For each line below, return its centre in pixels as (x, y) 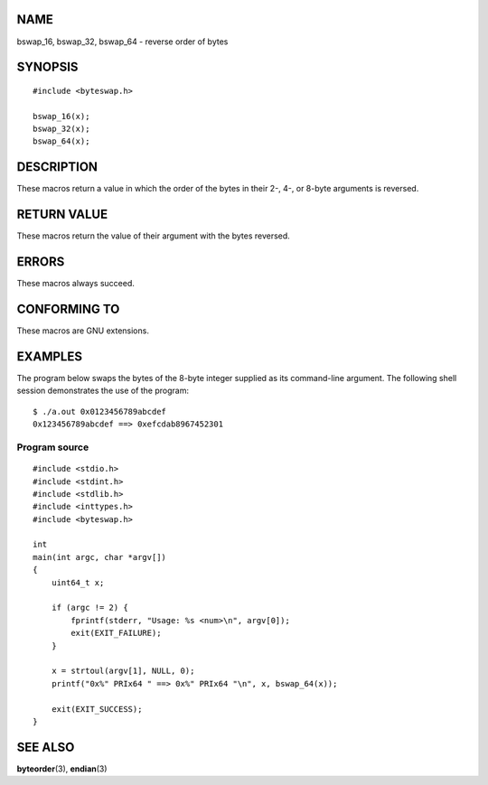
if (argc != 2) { (89, 608)
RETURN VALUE (62, 215)
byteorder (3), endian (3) (62, 769)
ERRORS (41, 262)
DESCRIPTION (57, 167)
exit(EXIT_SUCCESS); (97, 709)
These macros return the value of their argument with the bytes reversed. (154, 236)
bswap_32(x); (61, 129)
